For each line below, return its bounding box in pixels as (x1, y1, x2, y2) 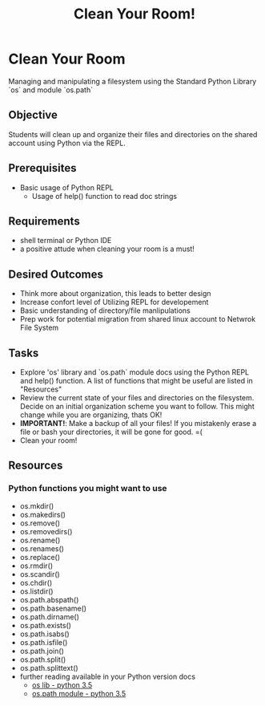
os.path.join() (19, 646, 64, 655)
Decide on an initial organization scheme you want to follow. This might (19, 402, 255, 411)
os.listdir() (19, 586, 54, 596)
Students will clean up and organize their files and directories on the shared (8, 129, 258, 139)
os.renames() (19, 543, 64, 554)
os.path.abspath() (19, 594, 79, 604)
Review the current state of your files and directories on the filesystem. (19, 393, 255, 402)
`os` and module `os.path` (8, 85, 94, 95)
